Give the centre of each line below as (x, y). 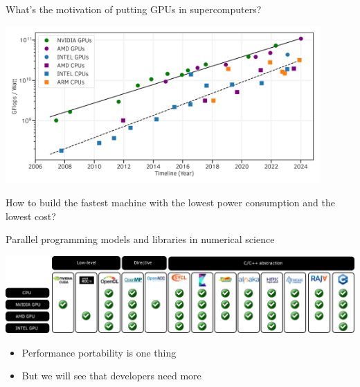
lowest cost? (31, 216)
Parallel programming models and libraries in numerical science (140, 239)
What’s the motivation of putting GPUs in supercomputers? (134, 9)
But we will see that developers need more (111, 376)
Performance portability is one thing (99, 352)
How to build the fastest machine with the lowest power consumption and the (170, 202)
